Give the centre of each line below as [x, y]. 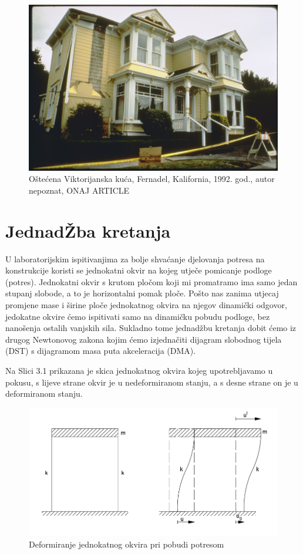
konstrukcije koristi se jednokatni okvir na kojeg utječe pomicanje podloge [139, 270]
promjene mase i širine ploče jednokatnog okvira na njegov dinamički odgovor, [146, 305]
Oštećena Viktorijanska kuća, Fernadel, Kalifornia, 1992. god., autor [152, 179]
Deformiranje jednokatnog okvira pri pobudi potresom [127, 544]
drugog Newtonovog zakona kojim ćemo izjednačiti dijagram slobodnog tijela [144, 339]
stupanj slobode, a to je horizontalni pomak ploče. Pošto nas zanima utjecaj [142, 293]
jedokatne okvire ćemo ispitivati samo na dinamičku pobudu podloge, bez [138, 316]
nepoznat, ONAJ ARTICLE [79, 190]
